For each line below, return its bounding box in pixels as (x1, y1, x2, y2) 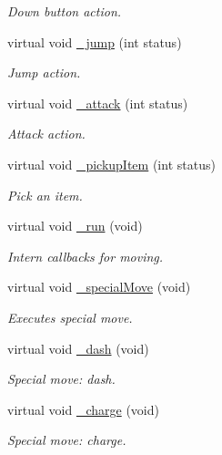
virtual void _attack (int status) (7, 93, 188, 112)
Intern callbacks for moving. (7, 246, 164, 265)
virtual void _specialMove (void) (7, 277, 191, 296)
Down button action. (7, 2, 122, 20)
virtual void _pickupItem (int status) (7, 154, 216, 173)
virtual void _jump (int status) (7, 32, 182, 51)
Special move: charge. (7, 430, 126, 450)
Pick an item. (7, 185, 83, 204)
